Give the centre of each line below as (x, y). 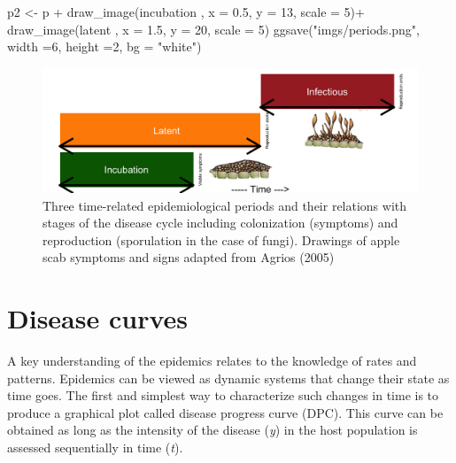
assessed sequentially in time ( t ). (95, 448)
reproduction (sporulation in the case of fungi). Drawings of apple (221, 239)
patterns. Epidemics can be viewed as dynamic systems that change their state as (228, 378)
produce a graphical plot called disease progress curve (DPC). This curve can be (225, 412)
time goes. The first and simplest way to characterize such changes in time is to (223, 395)
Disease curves (97, 318)
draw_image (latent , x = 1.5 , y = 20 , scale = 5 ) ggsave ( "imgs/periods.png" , (213, 29)
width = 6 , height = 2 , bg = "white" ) (104, 46)
